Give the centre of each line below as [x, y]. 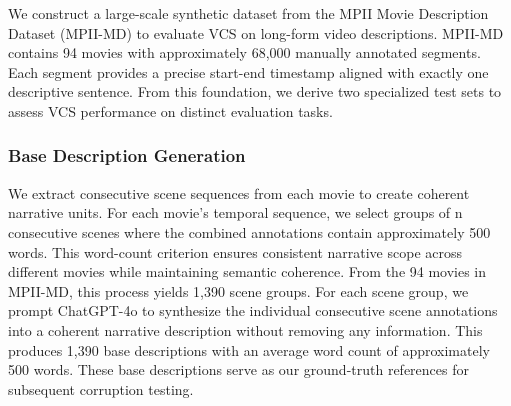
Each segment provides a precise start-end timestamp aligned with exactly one [248, 71]
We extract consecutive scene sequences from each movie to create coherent [239, 192]
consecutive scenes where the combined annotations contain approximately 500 [249, 231]
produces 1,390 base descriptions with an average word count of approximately [249, 349]
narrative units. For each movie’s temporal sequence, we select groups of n [235, 212]
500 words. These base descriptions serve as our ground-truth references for [238, 369]
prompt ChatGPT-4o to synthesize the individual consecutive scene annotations [253, 310]
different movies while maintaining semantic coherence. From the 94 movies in [247, 271]
